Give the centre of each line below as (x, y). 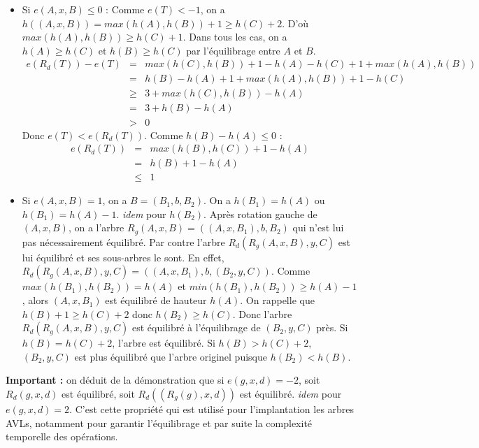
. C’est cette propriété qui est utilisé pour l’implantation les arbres (212, 409)
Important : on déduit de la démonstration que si (115, 380)
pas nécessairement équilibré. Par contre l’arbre (123, 241)
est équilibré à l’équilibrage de (196, 327)
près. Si (332, 327)
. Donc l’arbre (262, 313)
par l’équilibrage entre (233, 50)
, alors (35, 300)
